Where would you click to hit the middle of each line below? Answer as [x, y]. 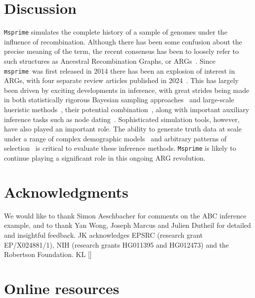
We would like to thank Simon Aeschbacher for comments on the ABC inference [125, 215]
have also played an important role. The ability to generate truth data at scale [123, 129]
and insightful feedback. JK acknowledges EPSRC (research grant [104, 234]
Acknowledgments [66, 192]
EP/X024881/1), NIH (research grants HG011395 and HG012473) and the [117, 244]
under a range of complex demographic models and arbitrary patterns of [115, 138]
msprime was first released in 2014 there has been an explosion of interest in [120, 70]
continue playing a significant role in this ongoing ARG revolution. [105, 158]
